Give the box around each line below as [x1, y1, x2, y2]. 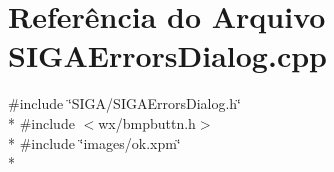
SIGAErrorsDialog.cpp [8, 35, 327, 76]
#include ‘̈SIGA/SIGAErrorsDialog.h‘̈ [8, 93, 242, 114]
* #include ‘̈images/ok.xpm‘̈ [8, 132, 181, 153]
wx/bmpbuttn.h [98, 112, 196, 133]
